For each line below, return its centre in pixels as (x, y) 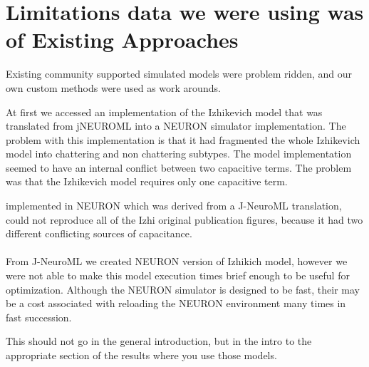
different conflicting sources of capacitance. (99, 233)
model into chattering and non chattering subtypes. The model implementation (179, 154)
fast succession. (39, 317)
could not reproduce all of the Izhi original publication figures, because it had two (184, 219)
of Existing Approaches (122, 40)
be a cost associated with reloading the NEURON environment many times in (176, 303)
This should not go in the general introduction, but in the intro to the (159, 341)
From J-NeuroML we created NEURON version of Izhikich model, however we (177, 261)
